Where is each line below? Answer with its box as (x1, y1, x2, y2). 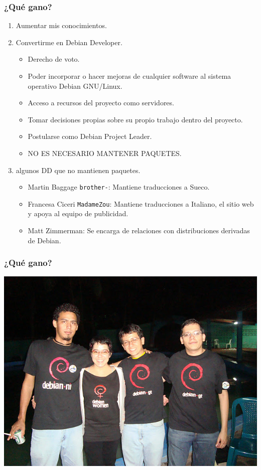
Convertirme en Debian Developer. (16, 37, 122, 47)
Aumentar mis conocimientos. (16, 20, 107, 31)
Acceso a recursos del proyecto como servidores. (28, 97, 174, 108)
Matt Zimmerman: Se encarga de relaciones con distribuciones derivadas (28, 225, 250, 236)
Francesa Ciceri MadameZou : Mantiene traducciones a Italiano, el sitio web (28, 198, 254, 209)
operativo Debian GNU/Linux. (28, 80, 122, 91)
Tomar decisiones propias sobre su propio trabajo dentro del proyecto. (28, 114, 243, 124)
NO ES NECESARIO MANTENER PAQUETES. (28, 147, 182, 158)
